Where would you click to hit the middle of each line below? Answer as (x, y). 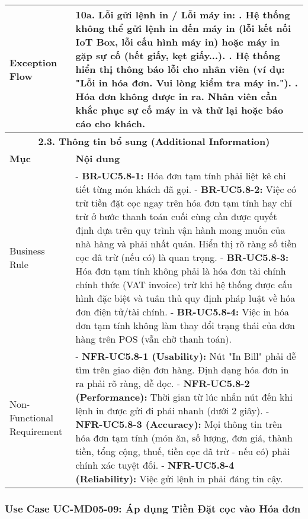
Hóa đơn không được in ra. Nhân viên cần (176, 96)
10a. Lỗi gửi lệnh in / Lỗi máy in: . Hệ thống (183, 14)
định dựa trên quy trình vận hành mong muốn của (180, 230)
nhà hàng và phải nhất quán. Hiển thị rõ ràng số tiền (186, 244)
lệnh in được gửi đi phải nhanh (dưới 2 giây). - (172, 410)
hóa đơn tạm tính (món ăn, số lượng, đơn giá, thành (184, 438)
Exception (33, 62)
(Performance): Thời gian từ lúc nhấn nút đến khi (184, 397)
